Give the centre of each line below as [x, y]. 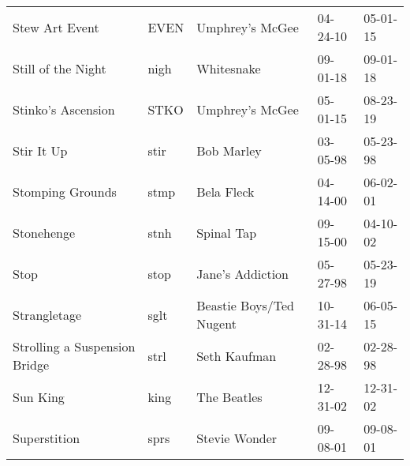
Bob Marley [229, 150]
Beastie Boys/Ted [245, 305]
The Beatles [229, 396]
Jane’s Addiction [242, 273]
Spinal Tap [227, 232]
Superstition [47, 438]
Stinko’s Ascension [64, 109]
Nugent [216, 323]
